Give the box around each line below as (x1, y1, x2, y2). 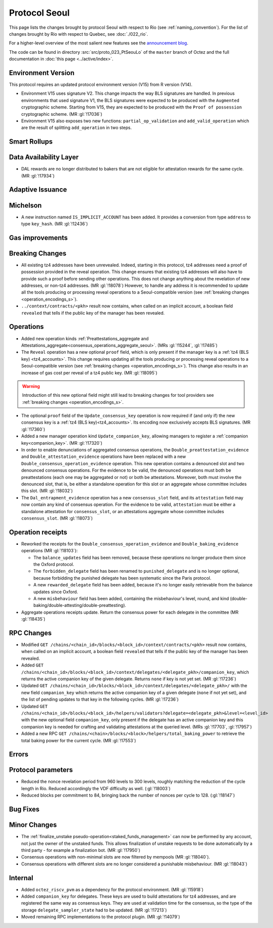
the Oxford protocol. (33, 561, 74, 567)
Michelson (9, 201, 42, 210)
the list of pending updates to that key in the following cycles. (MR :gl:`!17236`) (21, 696, 179, 702)
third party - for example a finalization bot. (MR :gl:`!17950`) (21, 847, 141, 853)
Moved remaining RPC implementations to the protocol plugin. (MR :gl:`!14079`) (21, 914, 180, 920)
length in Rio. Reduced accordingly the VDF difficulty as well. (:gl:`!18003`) (21, 785, 171, 791)
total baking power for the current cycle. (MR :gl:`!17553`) (21, 737, 136, 743)
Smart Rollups (9, 137, 53, 146)
